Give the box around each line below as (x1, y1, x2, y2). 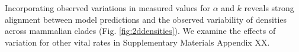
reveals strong (244, 2, 294, 13)
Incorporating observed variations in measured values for (5, 2, 211, 13)
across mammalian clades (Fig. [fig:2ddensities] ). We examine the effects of (5, 25, 276, 37)
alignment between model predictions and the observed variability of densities (5, 13, 287, 25)
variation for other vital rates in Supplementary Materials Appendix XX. (5, 36, 270, 48)
